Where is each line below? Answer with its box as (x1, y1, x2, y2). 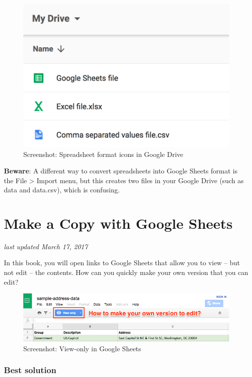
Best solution (4, 364, 56, 376)
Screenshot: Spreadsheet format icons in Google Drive (23, 149, 184, 159)
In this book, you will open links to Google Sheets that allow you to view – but (4, 257, 240, 268)
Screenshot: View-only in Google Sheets (23, 343, 141, 353)
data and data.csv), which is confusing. (4, 185, 120, 195)
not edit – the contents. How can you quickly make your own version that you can (4, 267, 249, 277)
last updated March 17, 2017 (4, 241, 88, 251)
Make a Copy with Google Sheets (4, 213, 233, 233)
